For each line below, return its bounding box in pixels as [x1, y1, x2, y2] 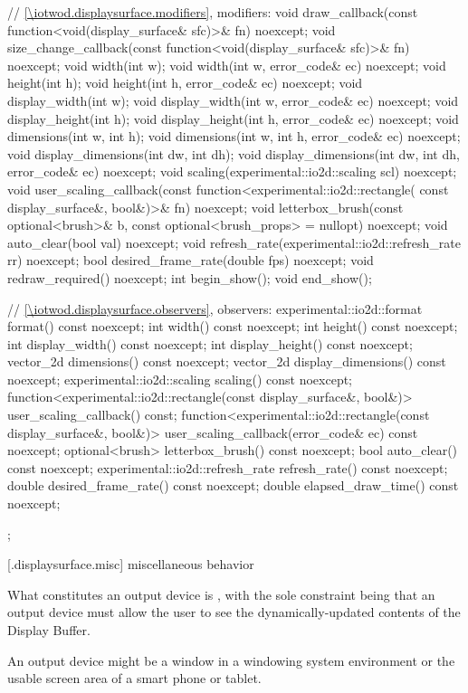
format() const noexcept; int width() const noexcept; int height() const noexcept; [7, 317, 458, 336]
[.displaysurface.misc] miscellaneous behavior [7, 555, 254, 574]
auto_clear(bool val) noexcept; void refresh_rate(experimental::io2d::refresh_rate [7, 233, 462, 252]
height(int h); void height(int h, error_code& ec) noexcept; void [7, 73, 363, 92]
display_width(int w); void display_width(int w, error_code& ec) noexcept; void [7, 90, 459, 109]
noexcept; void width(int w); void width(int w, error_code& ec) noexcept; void [7, 55, 446, 74]
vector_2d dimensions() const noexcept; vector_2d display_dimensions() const [7, 352, 446, 371]
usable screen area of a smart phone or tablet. [7, 669, 262, 688]
